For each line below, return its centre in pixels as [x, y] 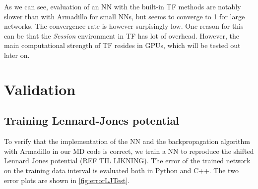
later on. [17, 55]
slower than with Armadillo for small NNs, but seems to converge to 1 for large [125, 16]
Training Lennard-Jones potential [92, 120]
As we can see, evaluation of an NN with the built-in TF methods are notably [123, 6]
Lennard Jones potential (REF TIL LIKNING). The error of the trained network [127, 161]
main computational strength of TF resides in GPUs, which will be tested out [122, 45]
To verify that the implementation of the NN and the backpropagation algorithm [127, 141]
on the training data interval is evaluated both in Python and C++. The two [121, 170]
